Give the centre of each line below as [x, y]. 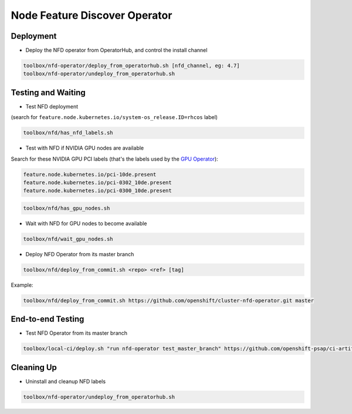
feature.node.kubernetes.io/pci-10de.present [90, 174]
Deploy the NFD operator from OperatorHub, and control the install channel [116, 50]
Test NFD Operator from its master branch [77, 333]
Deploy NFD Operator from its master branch [80, 254]
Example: [22, 285]
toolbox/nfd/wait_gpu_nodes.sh [68, 239]
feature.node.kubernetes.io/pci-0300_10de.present [98, 191]
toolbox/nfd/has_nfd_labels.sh [68, 133]
